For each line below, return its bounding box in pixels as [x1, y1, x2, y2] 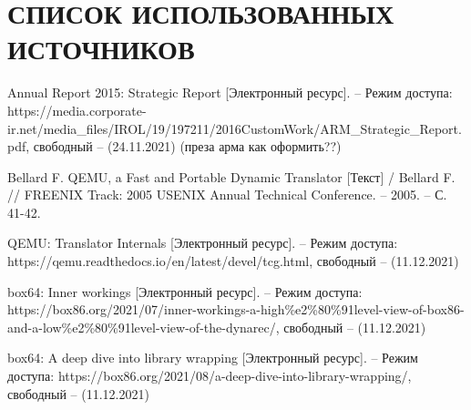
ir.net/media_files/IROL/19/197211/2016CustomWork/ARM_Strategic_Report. [7, 118, 462, 138]
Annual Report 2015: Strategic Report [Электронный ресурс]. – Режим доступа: [7, 83, 453, 102]
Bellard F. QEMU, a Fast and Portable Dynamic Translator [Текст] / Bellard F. [7, 167, 456, 186]
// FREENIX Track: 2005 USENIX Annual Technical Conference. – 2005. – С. [7, 185, 447, 204]
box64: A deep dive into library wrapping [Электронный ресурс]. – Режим [7, 348, 418, 367]
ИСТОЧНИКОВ [7, 30, 195, 67]
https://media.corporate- [7, 100, 147, 119]
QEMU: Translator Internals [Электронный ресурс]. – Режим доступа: [7, 233, 398, 252]
